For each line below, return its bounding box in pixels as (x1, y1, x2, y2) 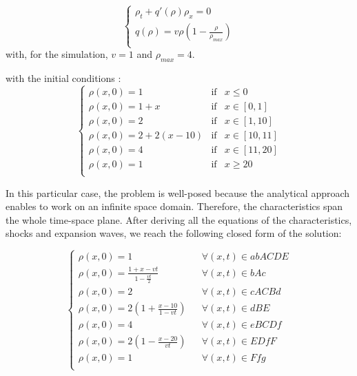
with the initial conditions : (6, 71, 121, 85)
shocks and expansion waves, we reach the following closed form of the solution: (6, 226, 342, 240)
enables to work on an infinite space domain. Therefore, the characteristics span (6, 199, 343, 213)
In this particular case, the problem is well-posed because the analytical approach (6, 185, 350, 200)
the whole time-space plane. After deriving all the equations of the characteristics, (6, 212, 352, 227)
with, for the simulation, (6, 47, 108, 61)
